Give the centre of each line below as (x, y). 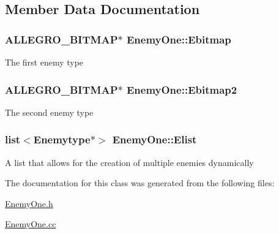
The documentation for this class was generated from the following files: (140, 183)
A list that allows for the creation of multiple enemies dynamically (129, 162)
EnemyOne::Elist (154, 139)
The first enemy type (44, 62)
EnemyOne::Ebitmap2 (182, 89)
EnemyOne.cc (31, 224)
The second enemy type (49, 112)
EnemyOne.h (29, 203)
